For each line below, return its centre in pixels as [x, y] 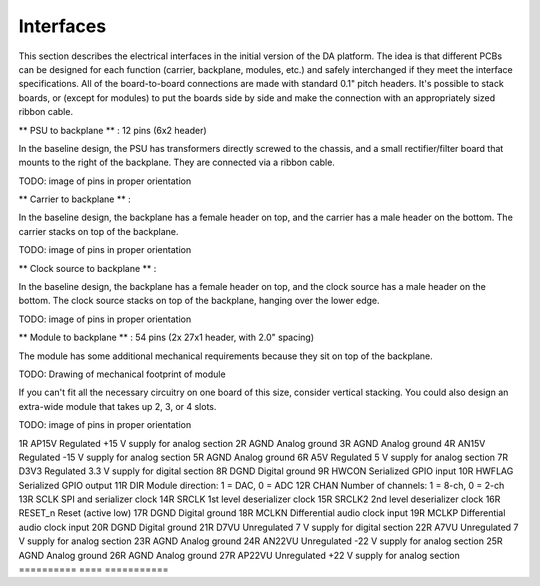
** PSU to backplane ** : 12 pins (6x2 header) [112, 130]
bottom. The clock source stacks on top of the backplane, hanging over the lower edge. [199, 301]
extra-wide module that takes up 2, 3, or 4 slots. [117, 406]
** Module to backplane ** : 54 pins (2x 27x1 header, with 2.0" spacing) [166, 337]
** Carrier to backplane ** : [74, 199]
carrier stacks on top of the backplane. [98, 231]
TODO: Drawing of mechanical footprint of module [122, 374]
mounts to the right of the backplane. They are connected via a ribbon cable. [176, 162]
